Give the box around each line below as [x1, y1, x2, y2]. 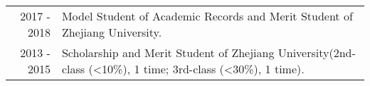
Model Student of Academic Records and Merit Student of [61, 8, 353, 24]
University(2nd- [277, 44, 356, 61]
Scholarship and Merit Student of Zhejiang [61, 44, 275, 61]
